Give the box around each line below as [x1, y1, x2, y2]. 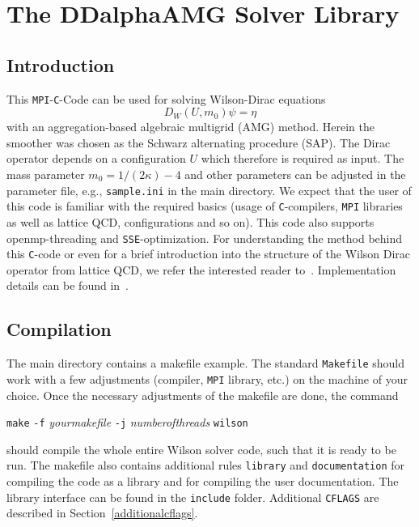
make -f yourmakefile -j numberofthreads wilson [6, 414, 248, 431]
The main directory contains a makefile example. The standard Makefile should [6, 355, 405, 372]
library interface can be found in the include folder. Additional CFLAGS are [6, 488, 379, 505]
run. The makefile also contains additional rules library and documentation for [6, 457, 405, 474]
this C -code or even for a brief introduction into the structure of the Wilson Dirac [6, 245, 411, 262]
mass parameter [6, 166, 85, 183]
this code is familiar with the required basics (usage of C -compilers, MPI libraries [6, 198, 403, 215]
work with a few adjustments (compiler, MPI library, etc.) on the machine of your [6, 370, 408, 387]
